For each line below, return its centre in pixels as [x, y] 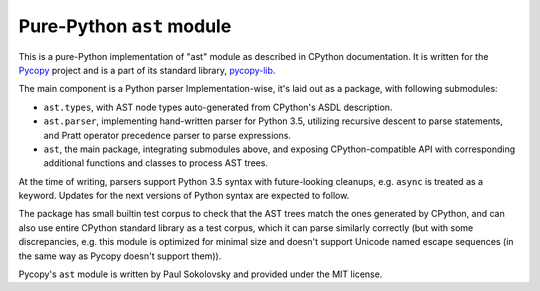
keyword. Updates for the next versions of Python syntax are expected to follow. [184, 196]
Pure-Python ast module [125, 26]
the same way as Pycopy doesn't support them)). [120, 256]
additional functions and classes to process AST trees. [156, 163]
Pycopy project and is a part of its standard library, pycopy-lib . [147, 70]
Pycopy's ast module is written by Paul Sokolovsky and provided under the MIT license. [200, 274]
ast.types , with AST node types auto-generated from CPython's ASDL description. [218, 107]
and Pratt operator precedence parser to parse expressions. [167, 135]
